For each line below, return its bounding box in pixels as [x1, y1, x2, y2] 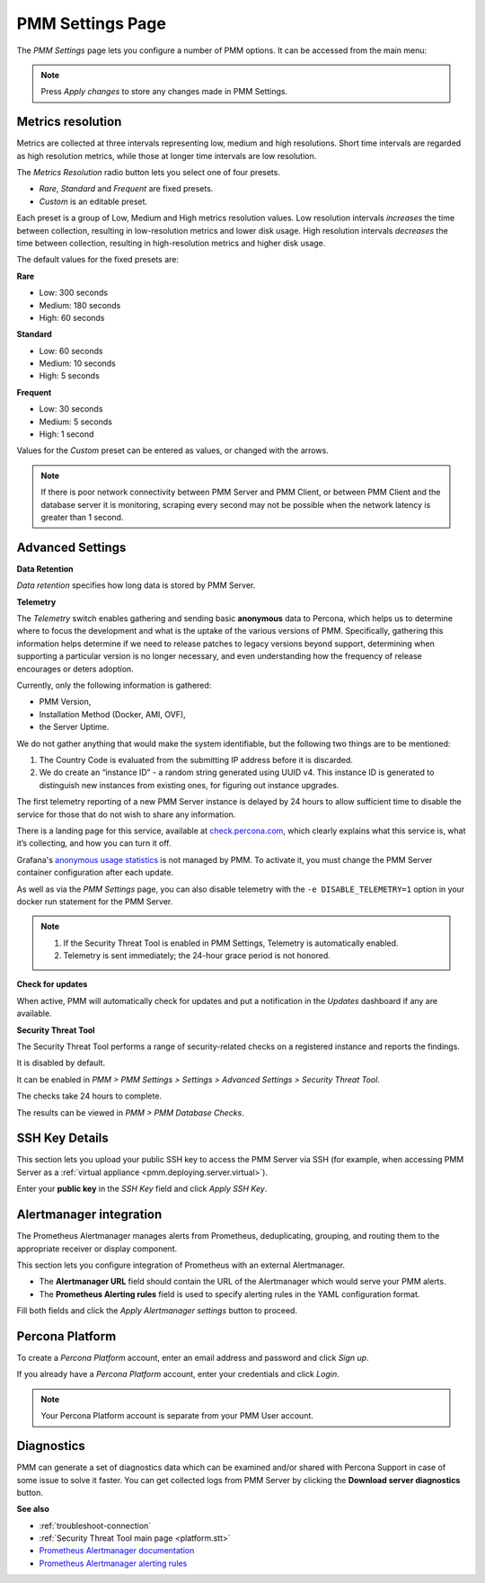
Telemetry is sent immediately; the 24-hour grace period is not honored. [63, 950, 331, 961]
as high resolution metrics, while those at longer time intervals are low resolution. [16, 150, 317, 161]
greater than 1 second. [40, 512, 124, 522]
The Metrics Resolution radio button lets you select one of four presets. [16, 167, 280, 178]
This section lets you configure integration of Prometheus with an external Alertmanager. [16, 1259, 346, 1270]
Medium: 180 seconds [39, 299, 121, 310]
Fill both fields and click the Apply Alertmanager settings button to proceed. [16, 1305, 298, 1316]
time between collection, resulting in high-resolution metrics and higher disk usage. [16, 237, 326, 248]
